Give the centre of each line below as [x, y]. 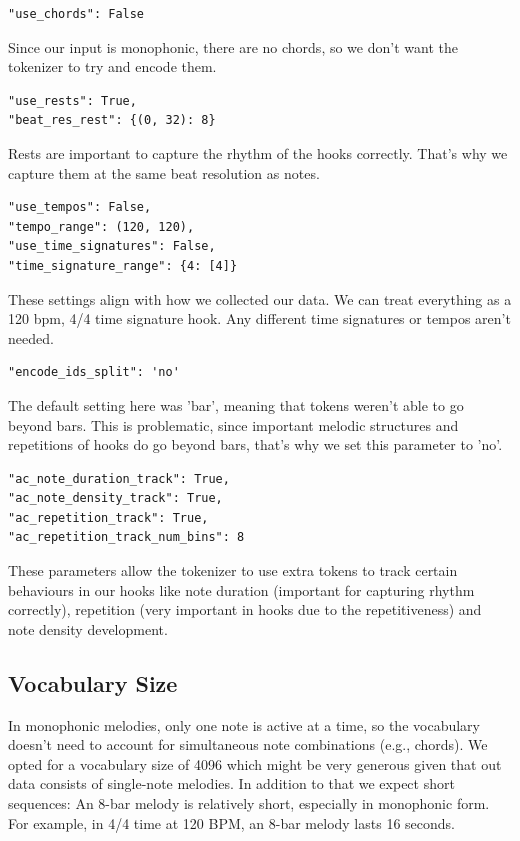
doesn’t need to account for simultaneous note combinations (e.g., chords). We [248, 744]
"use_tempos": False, [80, 207]
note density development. [88, 628]
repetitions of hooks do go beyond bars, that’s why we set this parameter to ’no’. [255, 444]
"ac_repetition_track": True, [108, 517]
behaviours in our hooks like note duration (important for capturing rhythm [241, 589]
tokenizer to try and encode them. [112, 66]
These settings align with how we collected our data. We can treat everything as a [260, 298]
